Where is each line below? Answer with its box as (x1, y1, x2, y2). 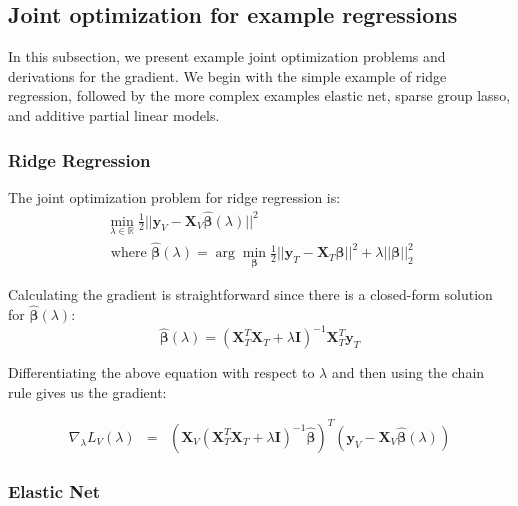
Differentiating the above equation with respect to (8, 362, 315, 383)
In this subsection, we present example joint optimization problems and (8, 46, 446, 67)
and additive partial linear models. (8, 104, 220, 125)
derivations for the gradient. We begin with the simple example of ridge (8, 65, 447, 86)
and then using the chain (331, 362, 485, 383)
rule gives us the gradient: (8, 381, 167, 402)
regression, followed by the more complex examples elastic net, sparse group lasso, (8, 85, 511, 106)
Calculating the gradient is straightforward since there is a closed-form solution (8, 284, 493, 305)
